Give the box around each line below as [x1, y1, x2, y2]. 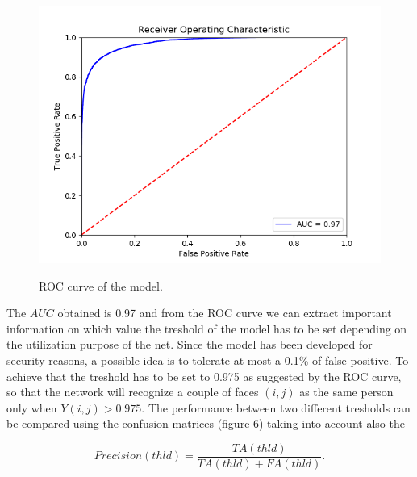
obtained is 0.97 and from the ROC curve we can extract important [57, 304, 392, 321]
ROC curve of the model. [39, 277, 163, 294]
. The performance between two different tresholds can [141, 399, 411, 416]
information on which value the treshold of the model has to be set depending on [6, 320, 407, 337]
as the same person [299, 383, 394, 400]
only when [6, 399, 57, 416]
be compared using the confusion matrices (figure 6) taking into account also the [6, 415, 405, 432]
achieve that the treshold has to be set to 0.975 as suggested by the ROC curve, [6, 367, 402, 384]
